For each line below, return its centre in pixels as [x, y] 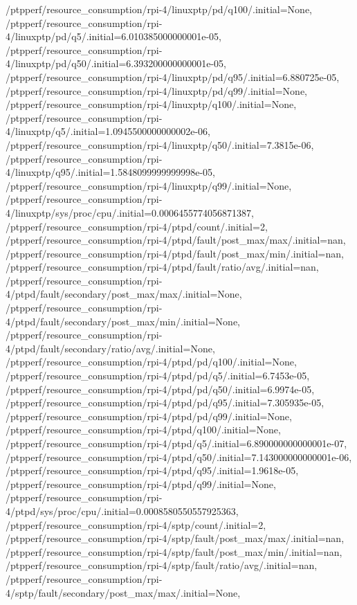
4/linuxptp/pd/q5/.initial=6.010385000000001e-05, [113, 36]
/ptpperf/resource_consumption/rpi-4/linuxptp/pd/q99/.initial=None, [156, 90]
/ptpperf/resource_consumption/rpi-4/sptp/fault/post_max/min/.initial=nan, [174, 551]
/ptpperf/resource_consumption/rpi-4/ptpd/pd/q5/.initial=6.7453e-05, [158, 376]
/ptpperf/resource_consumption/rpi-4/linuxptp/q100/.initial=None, [151, 104]
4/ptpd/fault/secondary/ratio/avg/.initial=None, [110, 348]
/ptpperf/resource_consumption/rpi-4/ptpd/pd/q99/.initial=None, [149, 416]
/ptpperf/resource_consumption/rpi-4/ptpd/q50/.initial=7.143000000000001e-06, [179, 457]
